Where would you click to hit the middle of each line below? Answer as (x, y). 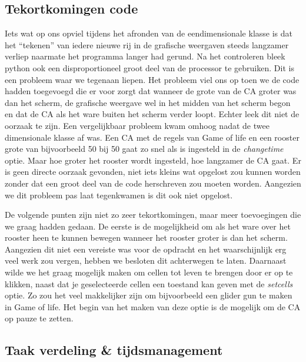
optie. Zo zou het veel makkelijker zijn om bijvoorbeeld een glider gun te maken (149, 295)
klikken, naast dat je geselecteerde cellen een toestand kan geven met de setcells (149, 283)
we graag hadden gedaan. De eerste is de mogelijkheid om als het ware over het (148, 226)
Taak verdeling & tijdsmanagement (114, 350)
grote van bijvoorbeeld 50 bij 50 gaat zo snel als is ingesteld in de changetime (144, 149)
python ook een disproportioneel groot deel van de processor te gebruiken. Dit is (149, 67)
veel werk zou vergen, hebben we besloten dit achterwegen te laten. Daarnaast (146, 260)
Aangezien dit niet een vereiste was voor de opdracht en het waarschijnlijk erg (146, 249)
